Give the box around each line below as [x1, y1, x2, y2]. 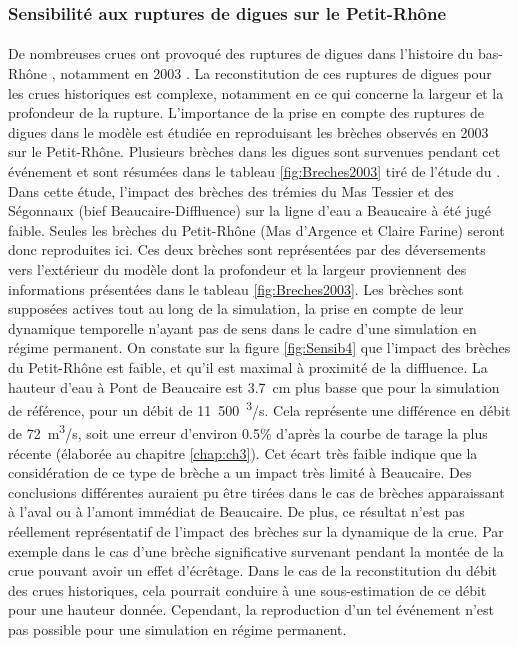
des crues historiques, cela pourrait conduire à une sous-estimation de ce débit [8, 579, 487, 600]
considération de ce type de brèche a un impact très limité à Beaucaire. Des [8, 462, 472, 483]
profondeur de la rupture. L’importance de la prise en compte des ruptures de [8, 102, 484, 123]
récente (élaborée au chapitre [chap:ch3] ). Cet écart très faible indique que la [8, 442, 478, 463]
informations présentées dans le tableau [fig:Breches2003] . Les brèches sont [8, 278, 464, 299]
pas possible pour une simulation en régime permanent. [8, 618, 347, 639]
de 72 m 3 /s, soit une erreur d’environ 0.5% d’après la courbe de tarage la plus [8, 420, 488, 444]
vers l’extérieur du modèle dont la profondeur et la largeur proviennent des [8, 258, 467, 279]
